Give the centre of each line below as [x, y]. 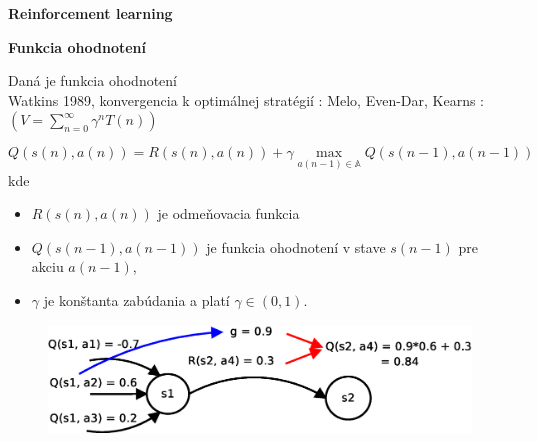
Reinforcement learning [90, 13]
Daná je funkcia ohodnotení [93, 80]
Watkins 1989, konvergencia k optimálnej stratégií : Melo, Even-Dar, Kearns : [246, 99]
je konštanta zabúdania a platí [136, 299]
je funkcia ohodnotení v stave [296, 246]
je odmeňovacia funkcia [228, 213]
